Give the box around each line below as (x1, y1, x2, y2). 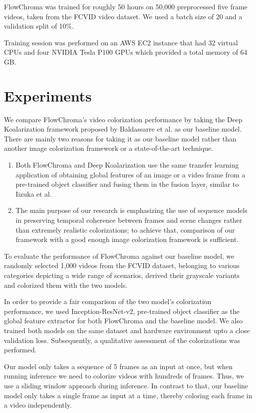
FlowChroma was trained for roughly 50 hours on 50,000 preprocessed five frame (4, 1, 248, 11)
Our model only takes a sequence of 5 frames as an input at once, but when (4, 361, 233, 371)
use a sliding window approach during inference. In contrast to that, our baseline (4, 380, 248, 390)
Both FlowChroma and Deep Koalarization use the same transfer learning (15, 160, 239, 170)
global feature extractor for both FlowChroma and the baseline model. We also (4, 315, 243, 326)
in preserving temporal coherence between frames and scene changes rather (15, 215, 242, 225)
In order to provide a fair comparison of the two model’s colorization (4, 296, 212, 307)
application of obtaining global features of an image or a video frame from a (15, 169, 246, 179)
